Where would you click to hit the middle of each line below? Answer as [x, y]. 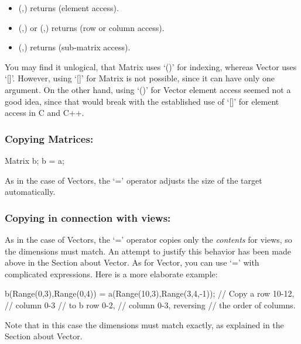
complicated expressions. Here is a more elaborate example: [111, 274]
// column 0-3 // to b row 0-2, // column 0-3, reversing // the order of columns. [150, 305]
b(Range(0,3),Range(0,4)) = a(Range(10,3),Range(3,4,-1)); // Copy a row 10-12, [150, 293]
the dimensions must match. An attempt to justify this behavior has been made [148, 251]
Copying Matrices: [49, 138]
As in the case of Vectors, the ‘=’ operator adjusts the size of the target [134, 180]
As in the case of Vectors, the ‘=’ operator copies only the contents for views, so [148, 239]
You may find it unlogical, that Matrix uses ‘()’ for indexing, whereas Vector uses [151, 66]
